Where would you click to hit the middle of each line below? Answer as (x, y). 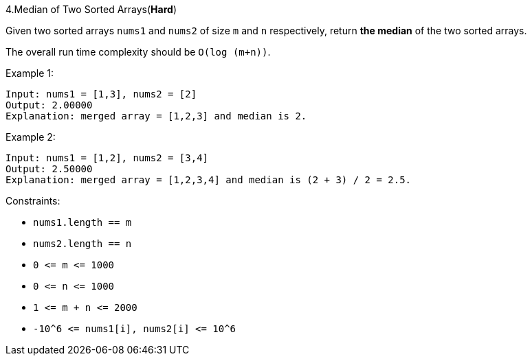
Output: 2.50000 (49, 169)
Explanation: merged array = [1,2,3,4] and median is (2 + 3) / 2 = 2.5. (209, 180)
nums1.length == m (82, 222)
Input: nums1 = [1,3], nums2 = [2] (101, 94)
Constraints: (33, 201)
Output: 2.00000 (49, 105)
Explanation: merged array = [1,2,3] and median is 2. (156, 116)
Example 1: (30, 73)
